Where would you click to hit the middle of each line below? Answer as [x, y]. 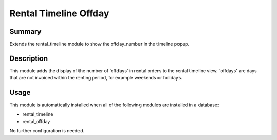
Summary [25, 32]
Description [29, 58]
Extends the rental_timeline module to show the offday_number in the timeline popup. [100, 44]
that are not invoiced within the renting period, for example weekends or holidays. [96, 78]
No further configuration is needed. [47, 131]
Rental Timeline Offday [59, 13]
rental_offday [36, 122]
